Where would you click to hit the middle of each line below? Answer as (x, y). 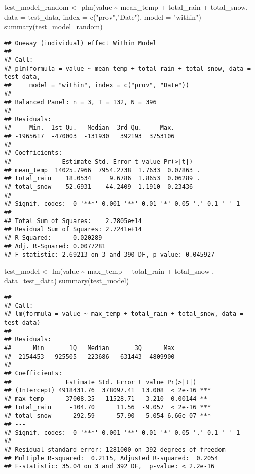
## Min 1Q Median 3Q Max (89, 348)
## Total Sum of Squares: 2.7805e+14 (73, 221)
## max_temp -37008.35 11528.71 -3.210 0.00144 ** (106, 399)
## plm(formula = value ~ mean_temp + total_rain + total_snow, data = (128, 68)
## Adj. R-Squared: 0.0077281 (55, 246)
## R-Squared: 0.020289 (53, 238)
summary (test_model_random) (53, 27)
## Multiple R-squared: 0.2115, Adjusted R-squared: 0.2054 (111, 458)
